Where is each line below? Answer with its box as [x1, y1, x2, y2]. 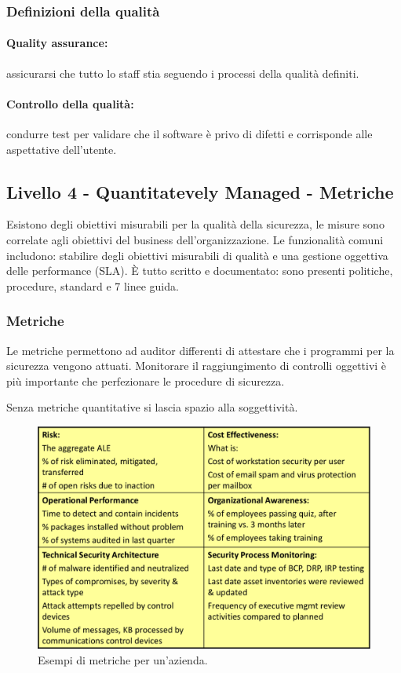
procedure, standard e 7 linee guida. [6, 277, 179, 294]
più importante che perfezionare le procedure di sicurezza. [6, 372, 285, 389]
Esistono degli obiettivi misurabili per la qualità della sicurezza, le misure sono [6, 216, 385, 232]
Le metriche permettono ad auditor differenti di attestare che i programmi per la [6, 342, 395, 358]
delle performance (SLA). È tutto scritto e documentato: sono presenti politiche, [6, 262, 393, 279]
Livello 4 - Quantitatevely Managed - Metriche [6, 179, 394, 203]
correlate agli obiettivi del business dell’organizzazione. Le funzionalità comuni [6, 232, 384, 248]
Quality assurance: [6, 35, 108, 51]
